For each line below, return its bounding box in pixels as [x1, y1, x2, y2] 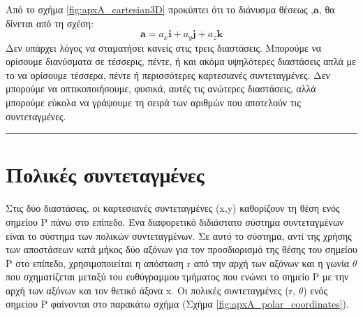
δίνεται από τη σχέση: [6, 15, 94, 30]
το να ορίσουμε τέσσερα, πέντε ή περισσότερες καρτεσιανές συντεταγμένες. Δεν [6, 67, 330, 82]
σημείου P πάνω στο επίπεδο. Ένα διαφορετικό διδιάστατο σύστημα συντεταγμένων [6, 214, 344, 229]
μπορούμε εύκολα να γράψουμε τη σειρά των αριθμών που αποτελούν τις [6, 95, 301, 110]
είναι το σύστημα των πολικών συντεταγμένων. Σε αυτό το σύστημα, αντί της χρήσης [6, 228, 352, 243]
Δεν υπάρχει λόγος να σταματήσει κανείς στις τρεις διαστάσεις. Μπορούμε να [6, 40, 322, 55]
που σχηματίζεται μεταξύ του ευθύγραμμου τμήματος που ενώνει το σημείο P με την [6, 269, 349, 284]
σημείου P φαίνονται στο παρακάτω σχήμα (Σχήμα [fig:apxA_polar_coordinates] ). [6, 296, 349, 311]
